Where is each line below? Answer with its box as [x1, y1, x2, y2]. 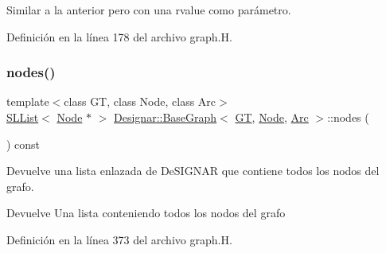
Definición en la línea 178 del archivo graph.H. [6, 28, 232, 45]
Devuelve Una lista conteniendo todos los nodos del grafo [6, 204, 286, 221]
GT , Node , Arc [235, 109, 309, 125]
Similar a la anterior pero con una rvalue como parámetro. [6, 2, 291, 18]
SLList [6, 109, 39, 125]
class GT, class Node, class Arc [64, 93, 216, 110]
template [6, 93, 49, 110]
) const [6, 135, 41, 152]
